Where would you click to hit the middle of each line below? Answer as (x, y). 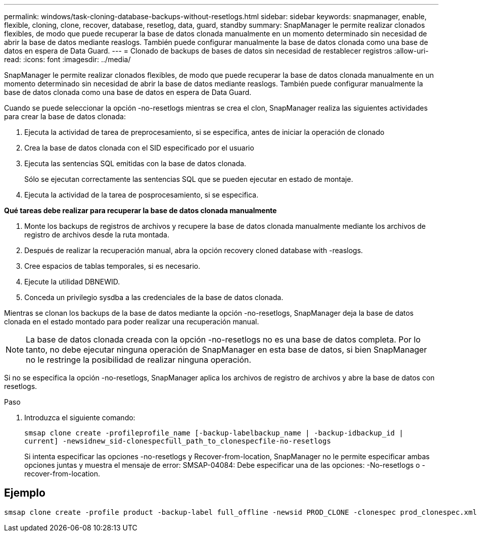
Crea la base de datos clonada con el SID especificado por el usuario (139, 148)
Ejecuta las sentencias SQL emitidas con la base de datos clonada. (135, 163)
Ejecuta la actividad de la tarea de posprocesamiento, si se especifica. (141, 195)
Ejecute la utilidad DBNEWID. (72, 282)
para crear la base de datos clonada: (65, 116)
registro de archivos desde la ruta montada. (97, 235)
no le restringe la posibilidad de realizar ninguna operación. (139, 360)
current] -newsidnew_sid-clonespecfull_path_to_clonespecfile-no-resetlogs (178, 441)
